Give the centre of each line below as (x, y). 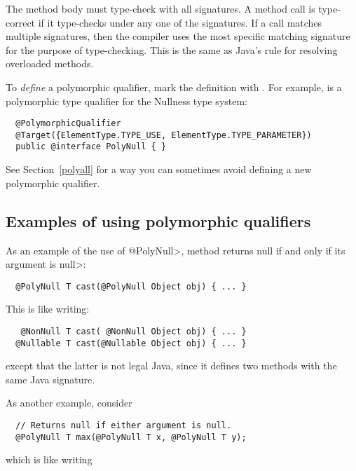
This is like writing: (48, 309)
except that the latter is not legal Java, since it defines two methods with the (171, 366)
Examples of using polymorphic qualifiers (158, 220)
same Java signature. (50, 379)
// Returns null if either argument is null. (124, 426)
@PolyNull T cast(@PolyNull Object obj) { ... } (131, 286)
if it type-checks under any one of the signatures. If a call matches (180, 22)
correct (21, 22)
